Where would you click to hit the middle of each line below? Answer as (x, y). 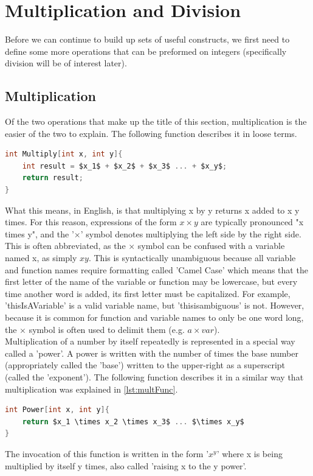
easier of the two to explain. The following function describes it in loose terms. (151, 133)
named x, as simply (41, 258)
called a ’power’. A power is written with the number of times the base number (152, 353)
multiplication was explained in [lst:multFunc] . (91, 389)
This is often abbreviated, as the (65, 246)
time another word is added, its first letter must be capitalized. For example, (148, 293)
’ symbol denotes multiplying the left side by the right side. (191, 233)
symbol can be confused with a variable (211, 246)
